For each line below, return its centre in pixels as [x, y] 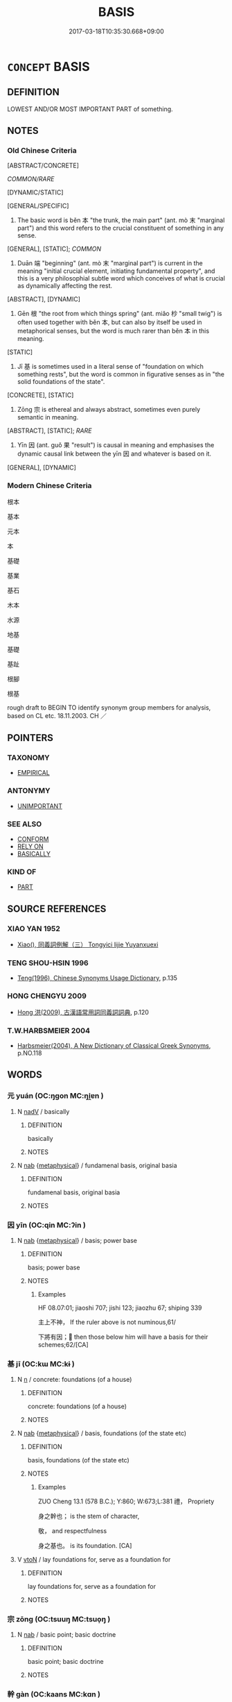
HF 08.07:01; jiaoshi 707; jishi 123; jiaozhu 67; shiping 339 [120, 1308]
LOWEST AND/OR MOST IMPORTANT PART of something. [90, 109]
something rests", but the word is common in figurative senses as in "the [121, 374]
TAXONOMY [28, 758]
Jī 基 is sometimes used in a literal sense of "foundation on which [110, 367]
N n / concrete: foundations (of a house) [74, 1380]
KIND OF [22, 871]
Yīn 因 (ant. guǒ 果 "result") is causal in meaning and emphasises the [116, 445]
